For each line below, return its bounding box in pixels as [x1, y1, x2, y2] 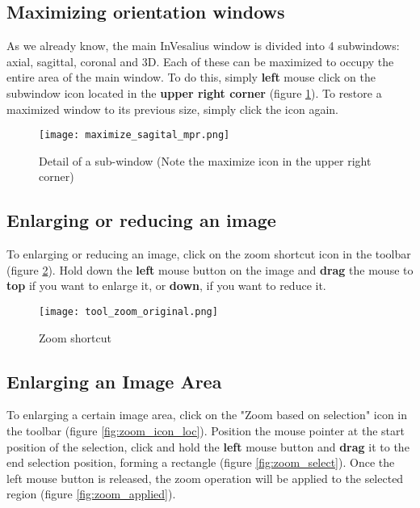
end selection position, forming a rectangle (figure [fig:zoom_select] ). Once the [6, 454, 395, 471]
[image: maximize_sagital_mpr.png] [39, 129, 230, 141]
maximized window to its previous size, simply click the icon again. [6, 100, 338, 117]
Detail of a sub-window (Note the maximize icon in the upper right [39, 152, 372, 169]
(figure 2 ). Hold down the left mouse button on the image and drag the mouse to [6, 261, 414, 278]
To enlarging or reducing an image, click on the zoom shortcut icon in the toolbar [6, 246, 411, 262]
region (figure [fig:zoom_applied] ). [6, 485, 176, 502]
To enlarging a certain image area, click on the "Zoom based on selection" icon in [6, 406, 408, 423]
